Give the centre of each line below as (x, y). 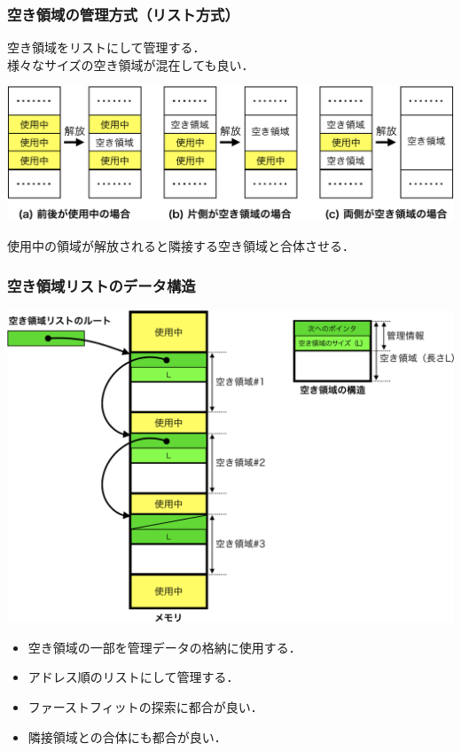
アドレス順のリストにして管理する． (133, 677)
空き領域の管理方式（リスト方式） (123, 14)
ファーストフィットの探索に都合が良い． (145, 707)
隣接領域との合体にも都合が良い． (127, 736)
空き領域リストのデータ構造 (102, 285)
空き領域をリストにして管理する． (106, 47)
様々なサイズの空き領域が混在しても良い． (131, 64)
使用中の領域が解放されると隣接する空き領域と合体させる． (181, 246)
